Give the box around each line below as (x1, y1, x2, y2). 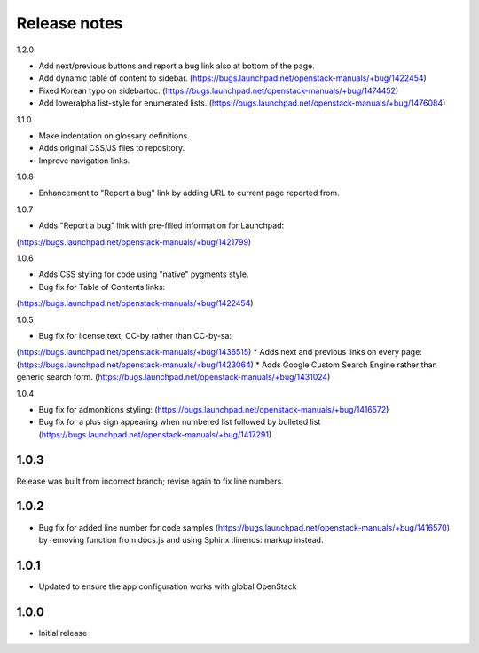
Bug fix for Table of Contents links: (38, 281, 166, 292)
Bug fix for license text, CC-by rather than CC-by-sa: (38, 330, 232, 341)
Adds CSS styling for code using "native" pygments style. (38, 269, 249, 279)
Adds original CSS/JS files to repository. (38, 143, 185, 153)
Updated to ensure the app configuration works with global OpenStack (38, 581, 297, 592)
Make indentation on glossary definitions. (38, 130, 190, 141)
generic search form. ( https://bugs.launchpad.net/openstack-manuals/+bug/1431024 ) (16, 372, 331, 382)
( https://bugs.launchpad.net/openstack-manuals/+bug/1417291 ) (38, 429, 272, 439)
